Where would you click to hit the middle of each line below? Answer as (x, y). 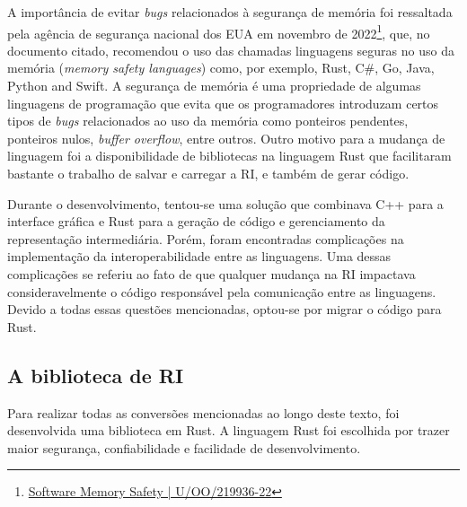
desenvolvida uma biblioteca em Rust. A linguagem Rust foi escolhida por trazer (229, 430)
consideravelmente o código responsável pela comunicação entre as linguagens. (222, 291)
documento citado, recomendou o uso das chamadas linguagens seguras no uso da (231, 50)
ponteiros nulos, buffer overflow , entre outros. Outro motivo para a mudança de (226, 138)
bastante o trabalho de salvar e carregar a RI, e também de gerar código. (208, 173)
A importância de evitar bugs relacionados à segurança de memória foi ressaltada (230, 12)
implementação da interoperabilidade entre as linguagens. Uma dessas (199, 256)
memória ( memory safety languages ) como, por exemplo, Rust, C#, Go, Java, (221, 68)
